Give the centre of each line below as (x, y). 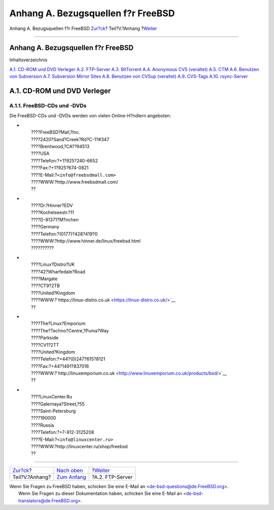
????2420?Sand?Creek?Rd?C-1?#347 (70, 139)
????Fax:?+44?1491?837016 (60, 366)
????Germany (45, 227)
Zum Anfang (71, 477)
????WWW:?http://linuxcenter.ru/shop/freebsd (79, 446)
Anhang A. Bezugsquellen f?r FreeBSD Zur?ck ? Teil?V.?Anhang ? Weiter (83, 28)
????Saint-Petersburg (54, 411)
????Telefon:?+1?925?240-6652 (65, 160)
